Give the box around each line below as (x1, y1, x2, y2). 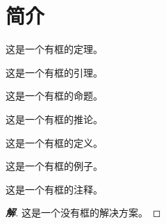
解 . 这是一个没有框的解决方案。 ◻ (6, 205, 161, 220)
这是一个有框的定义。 (6, 135, 103, 150)
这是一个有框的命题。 (6, 88, 103, 103)
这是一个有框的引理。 (6, 65, 103, 79)
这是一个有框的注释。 (6, 182, 103, 196)
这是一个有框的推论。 (6, 111, 103, 126)
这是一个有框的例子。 (6, 159, 103, 173)
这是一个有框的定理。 (6, 42, 103, 56)
